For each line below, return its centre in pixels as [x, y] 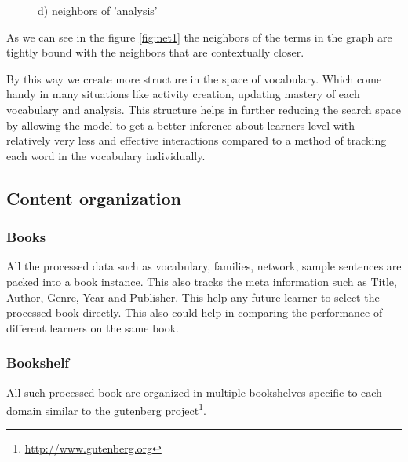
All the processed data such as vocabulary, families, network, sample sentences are [204, 266]
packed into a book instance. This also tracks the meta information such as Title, [202, 281]
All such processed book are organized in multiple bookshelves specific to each [194, 392]
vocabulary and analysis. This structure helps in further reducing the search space [204, 109]
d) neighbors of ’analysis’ [98, 10]
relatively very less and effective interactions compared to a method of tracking [197, 140]
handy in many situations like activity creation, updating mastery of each [183, 94]
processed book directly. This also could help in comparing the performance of [195, 312]
